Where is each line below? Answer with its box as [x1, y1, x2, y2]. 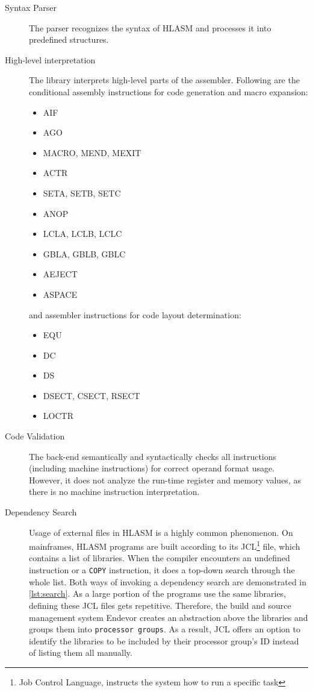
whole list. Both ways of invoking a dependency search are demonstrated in [29, 575, 307, 588]
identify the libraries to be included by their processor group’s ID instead [29, 634, 299, 647]
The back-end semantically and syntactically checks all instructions [29, 450, 277, 462]
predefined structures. [29, 33, 109, 46]
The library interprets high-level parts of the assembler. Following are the [29, 74, 300, 86]
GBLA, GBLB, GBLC [43, 247, 126, 260]
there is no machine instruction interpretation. [29, 485, 200, 498]
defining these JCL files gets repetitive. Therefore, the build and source [29, 599, 291, 611]
